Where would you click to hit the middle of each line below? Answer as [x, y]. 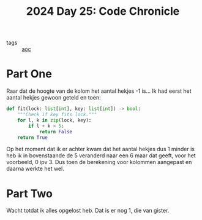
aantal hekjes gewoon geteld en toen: [54, 98]
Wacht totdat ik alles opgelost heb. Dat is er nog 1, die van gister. [88, 211]
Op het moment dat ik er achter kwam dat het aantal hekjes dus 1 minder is [100, 149]
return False [55, 132]
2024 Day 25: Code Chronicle [103, 11]
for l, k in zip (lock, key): [54, 120]
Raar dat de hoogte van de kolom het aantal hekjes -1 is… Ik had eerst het [99, 91]
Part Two [30, 193]
